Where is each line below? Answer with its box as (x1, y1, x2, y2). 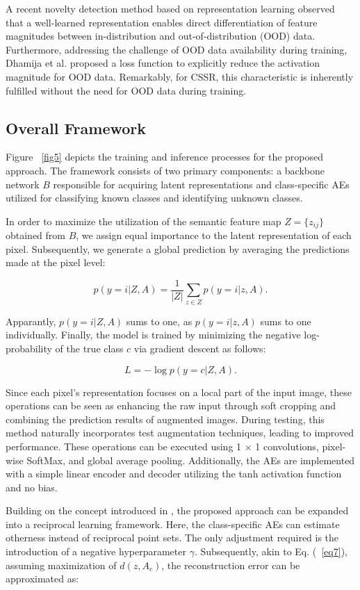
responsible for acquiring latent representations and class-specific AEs (53, 177, 350, 191)
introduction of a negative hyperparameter (6, 544, 186, 559)
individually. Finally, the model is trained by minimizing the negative (6, 327, 301, 342)
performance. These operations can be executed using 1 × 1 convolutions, (6, 439, 319, 453)
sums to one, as (126, 313, 193, 328)
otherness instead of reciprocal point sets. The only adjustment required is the (6, 530, 339, 545)
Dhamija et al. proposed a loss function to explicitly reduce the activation (6, 56, 320, 70)
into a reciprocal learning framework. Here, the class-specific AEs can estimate (6, 516, 340, 531)
